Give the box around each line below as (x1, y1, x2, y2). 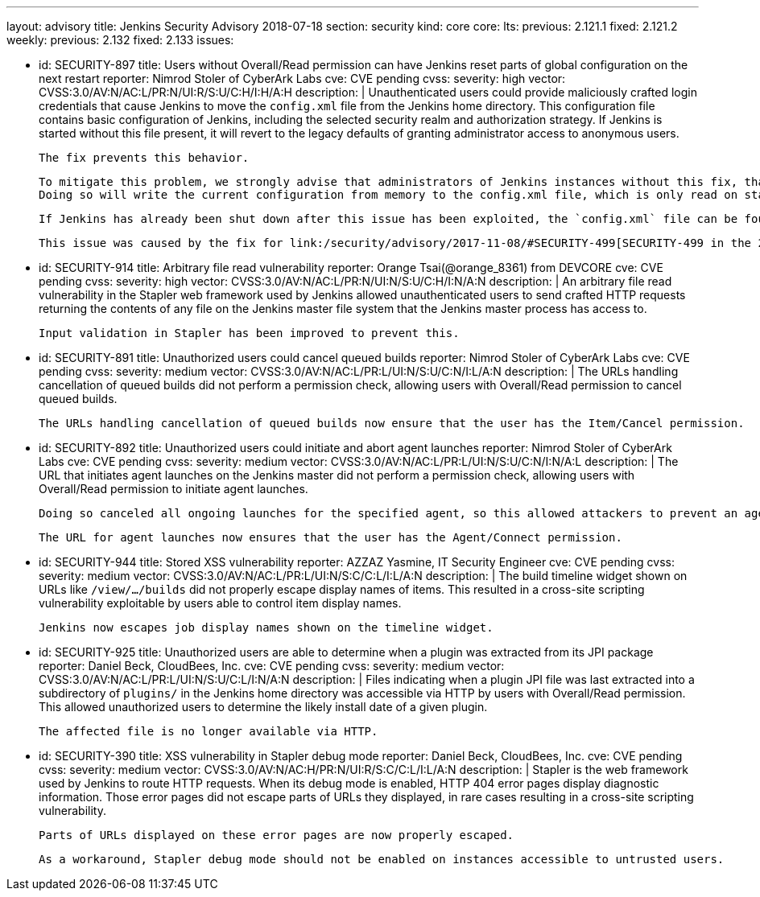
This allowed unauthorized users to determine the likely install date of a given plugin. (39, 700, 488, 714)
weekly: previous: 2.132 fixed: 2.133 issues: (6, 33, 234, 47)
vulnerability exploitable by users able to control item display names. (39, 596, 402, 610)
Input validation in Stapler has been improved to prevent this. (39, 327, 460, 339)
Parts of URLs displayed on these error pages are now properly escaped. (39, 829, 514, 841)
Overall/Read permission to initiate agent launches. (39, 482, 308, 496)
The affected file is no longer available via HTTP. (39, 725, 378, 738)
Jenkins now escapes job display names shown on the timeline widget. (39, 621, 494, 634)
